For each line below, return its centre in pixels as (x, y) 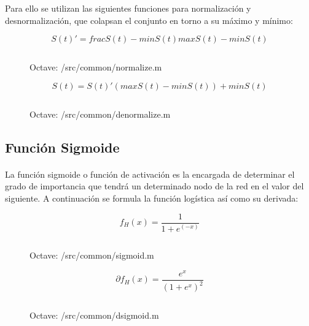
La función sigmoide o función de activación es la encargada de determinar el (150, 174)
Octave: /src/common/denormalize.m (100, 114)
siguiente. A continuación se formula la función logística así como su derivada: (152, 198)
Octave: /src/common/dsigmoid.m (94, 315)
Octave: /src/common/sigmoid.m (92, 255)
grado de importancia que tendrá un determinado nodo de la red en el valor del (154, 186)
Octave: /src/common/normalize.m (96, 67)
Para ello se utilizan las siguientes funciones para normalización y (128, 8)
